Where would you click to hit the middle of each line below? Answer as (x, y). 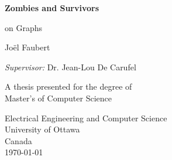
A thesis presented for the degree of (68, 86)
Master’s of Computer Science (58, 98)
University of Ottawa (42, 129)
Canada (18, 140)
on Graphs (24, 27)
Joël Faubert (27, 47)
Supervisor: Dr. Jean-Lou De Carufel (70, 67)
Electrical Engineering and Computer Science (86, 118)
